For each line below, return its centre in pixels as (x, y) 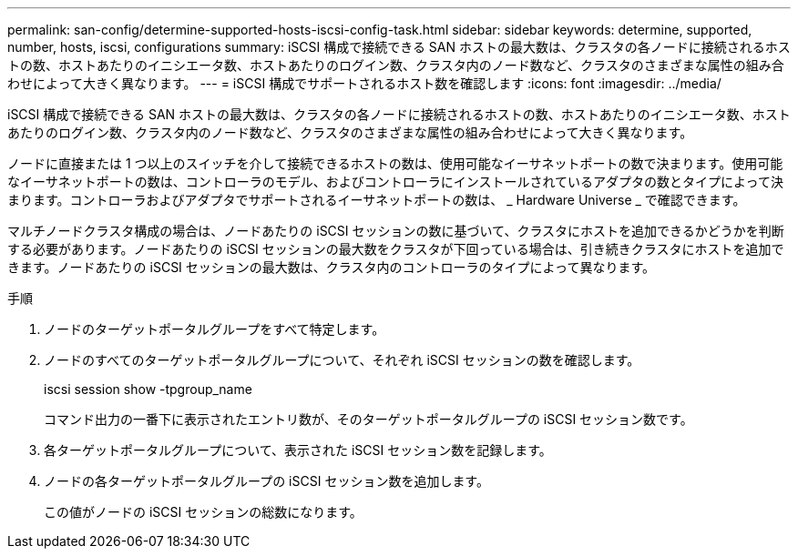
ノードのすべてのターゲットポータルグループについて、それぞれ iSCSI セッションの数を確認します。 (342, 360)
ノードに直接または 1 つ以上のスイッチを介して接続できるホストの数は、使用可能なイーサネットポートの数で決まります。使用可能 (395, 163)
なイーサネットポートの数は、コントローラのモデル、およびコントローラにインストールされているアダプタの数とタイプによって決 (395, 182)
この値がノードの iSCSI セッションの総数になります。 (203, 512)
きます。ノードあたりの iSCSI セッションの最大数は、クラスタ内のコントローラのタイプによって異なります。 (332, 267)
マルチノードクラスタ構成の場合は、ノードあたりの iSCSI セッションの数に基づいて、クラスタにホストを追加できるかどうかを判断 (396, 231)
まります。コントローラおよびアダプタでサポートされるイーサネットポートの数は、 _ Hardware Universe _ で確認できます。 (377, 200)
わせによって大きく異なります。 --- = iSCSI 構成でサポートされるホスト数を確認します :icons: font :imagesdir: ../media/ (364, 83)
